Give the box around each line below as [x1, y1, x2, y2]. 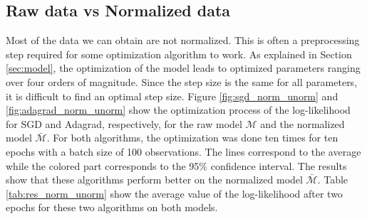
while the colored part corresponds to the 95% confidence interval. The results [6, 158, 347, 173]
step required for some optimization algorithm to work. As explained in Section [6, 46, 352, 61]
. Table [317, 172, 348, 187]
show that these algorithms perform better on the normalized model [6, 172, 303, 187]
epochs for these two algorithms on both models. [6, 200, 218, 215]
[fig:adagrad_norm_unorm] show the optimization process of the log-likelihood [6, 102, 351, 117]
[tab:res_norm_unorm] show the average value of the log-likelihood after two [6, 186, 343, 201]
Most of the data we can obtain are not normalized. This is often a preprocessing [6, 33, 360, 48]
